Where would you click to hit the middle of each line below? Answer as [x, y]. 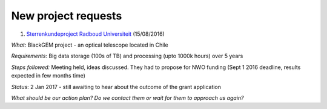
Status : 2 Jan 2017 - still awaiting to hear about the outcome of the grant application [116, 87]
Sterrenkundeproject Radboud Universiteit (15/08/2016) [95, 34]
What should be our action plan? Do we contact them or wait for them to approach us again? [128, 97]
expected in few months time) [48, 76]
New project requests [67, 16]
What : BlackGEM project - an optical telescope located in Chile [90, 45]
